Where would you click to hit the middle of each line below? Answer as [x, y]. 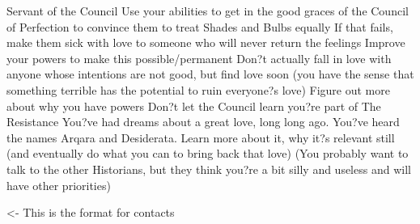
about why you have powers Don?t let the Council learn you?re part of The [194, 106]
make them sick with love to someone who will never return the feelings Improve [206, 42]
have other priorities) [59, 185]
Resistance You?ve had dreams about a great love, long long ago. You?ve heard [203, 122]
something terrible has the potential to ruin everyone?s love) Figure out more [198, 89]
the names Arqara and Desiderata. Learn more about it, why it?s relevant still [201, 137]
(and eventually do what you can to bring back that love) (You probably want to [208, 153]
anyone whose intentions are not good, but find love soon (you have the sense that [210, 74]
